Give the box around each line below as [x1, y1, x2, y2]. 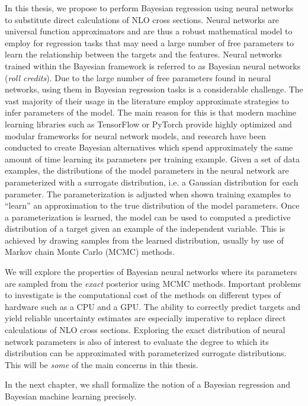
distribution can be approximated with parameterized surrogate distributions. [5, 347, 287, 359]
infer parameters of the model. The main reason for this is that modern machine [5, 106, 297, 119]
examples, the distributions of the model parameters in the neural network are [5, 164, 289, 177]
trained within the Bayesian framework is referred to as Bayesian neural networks [5, 59, 301, 72]
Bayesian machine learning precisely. [5, 390, 137, 402]
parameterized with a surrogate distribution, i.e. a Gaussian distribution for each [5, 175, 299, 188]
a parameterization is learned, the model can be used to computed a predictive [5, 210, 291, 223]
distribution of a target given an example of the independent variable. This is [5, 222, 285, 235]
